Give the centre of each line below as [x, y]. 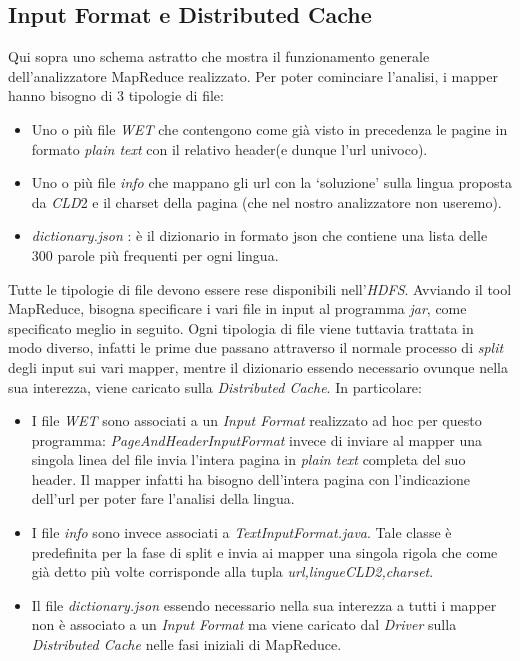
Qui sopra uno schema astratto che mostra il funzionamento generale [219, 56]
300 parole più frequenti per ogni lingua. [155, 254]
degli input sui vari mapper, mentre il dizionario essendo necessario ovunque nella [258, 366]
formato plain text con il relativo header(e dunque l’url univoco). [229, 148]
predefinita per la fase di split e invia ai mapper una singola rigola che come [264, 551]
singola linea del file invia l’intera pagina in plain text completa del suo [248, 459]
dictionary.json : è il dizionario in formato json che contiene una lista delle [259, 235]
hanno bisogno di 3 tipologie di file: [116, 95]
